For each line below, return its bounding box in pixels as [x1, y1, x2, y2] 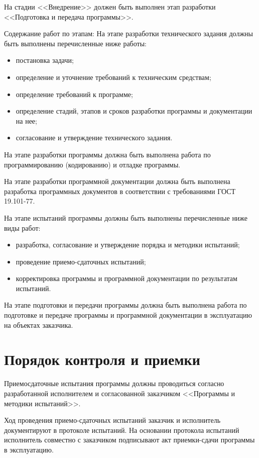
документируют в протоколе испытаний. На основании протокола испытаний [4, 424, 239, 435]
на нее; [16, 115, 37, 126]
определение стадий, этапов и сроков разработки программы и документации [16, 106, 252, 116]
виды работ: [4, 222, 41, 233]
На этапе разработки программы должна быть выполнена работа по [4, 149, 211, 159]
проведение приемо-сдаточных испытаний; [16, 256, 146, 266]
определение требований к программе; [16, 88, 133, 99]
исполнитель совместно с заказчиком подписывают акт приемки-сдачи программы [4, 434, 255, 445]
